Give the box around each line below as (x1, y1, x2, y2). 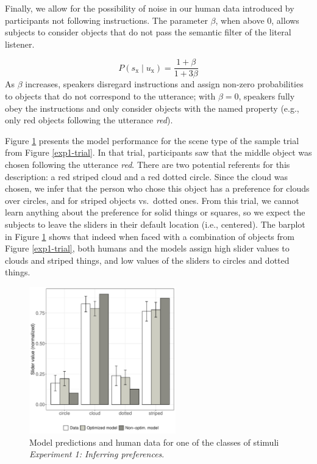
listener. (5, 37, 35, 50)
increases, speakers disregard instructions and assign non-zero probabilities (25, 78, 304, 90)
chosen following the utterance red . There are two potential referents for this (5, 158, 290, 170)
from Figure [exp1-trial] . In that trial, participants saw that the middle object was (5, 146, 312, 159)
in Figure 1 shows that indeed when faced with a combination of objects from (5, 230, 294, 242)
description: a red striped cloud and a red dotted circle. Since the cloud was (5, 170, 288, 183)
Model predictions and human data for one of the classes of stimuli (29, 435, 279, 448)
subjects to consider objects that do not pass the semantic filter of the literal (5, 26, 291, 38)
